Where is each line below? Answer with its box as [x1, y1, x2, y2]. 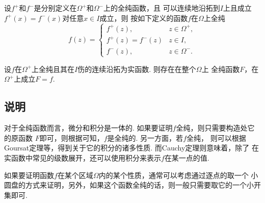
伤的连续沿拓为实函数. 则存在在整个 [77, 63, 196, 74]
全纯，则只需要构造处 [176, 122, 248, 133]
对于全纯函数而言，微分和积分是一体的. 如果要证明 [4, 122, 173, 133]
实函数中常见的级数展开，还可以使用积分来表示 [4, 152, 161, 163]
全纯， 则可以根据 [187, 132, 246, 143]
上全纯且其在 [32, 63, 75, 74]
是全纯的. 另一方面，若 [107, 132, 183, 143]
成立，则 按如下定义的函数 [99, 12, 188, 23]
